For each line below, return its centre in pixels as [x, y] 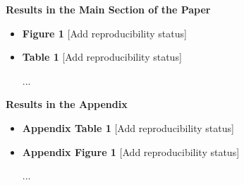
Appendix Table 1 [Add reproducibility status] [128, 127]
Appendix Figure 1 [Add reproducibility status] [131, 151]
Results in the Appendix [67, 104]
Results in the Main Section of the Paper [108, 9]
